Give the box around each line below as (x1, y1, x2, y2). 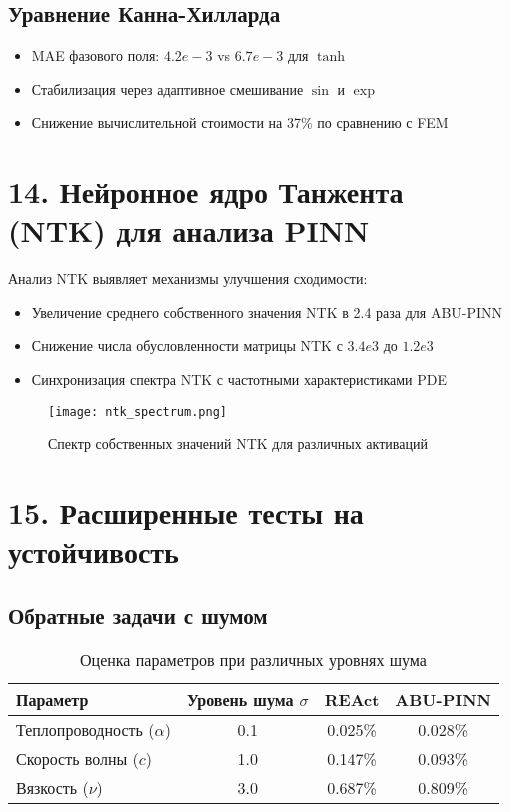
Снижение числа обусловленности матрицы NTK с (31, 335, 343, 356)
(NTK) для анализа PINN (8, 210, 370, 251)
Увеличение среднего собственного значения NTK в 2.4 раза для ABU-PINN (31, 301, 503, 322)
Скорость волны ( (16, 746, 139, 770)
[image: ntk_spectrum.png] (48, 404, 227, 419)
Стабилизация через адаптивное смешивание (31, 78, 304, 99)
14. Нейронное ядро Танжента (8, 171, 404, 212)
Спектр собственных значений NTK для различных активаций (48, 433, 428, 454)
